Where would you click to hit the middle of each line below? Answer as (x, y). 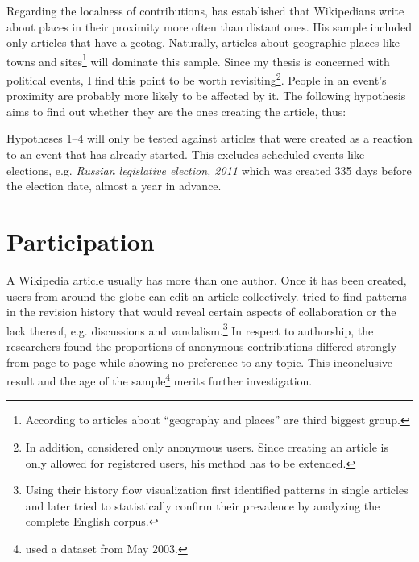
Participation (81, 241)
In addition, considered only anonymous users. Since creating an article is (207, 447)
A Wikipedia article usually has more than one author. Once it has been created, (207, 279)
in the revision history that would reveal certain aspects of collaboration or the (201, 312)
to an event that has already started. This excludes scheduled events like (186, 154)
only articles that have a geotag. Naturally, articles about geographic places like (203, 42)
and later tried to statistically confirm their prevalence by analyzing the (203, 505)
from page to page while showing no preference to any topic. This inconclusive (200, 362)
